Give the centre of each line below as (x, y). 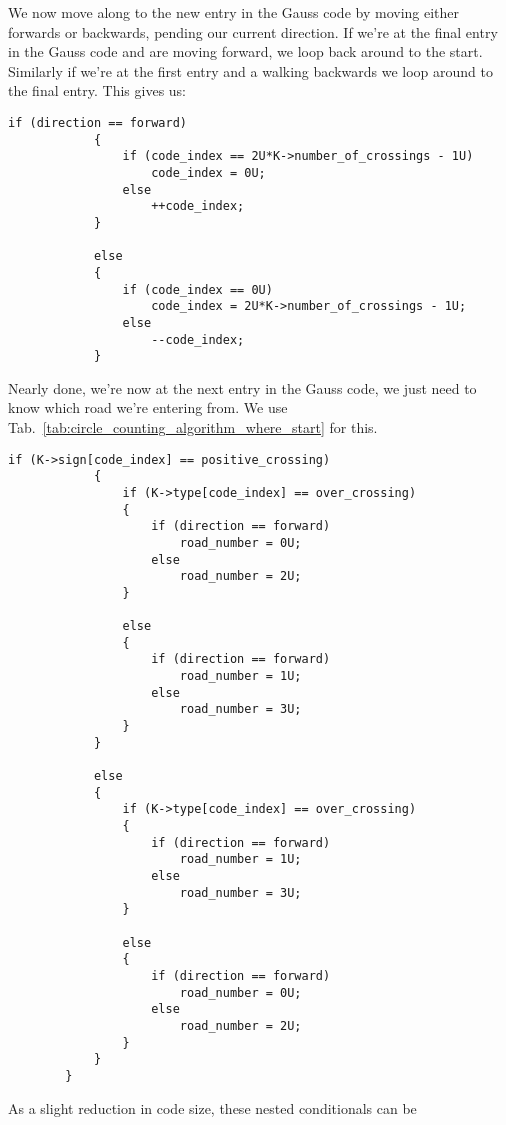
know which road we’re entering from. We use (148, 407)
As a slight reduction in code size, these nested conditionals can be (212, 1107)
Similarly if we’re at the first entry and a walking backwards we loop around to (250, 70)
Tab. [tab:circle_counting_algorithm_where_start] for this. (193, 427)
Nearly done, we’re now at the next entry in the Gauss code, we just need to (242, 387)
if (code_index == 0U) (197, 289)
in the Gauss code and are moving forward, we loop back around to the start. (245, 51)
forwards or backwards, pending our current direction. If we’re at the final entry (253, 31)
